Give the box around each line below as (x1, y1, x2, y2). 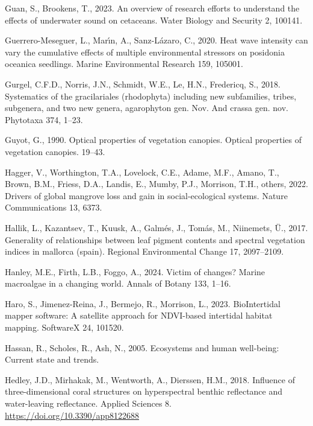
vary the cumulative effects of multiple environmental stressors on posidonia (5, 45, 285, 58)
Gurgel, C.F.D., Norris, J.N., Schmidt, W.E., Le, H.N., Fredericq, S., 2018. (5, 77, 280, 90)
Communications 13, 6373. (5, 201, 102, 214)
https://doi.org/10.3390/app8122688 (5, 409, 139, 421)
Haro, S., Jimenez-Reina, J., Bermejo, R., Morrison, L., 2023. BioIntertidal (5, 297, 280, 310)
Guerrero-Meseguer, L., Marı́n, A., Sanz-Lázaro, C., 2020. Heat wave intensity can (5, 34, 308, 46)
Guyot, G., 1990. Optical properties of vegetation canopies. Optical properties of (5, 133, 302, 146)
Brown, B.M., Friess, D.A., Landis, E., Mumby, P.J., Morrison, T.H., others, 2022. (5, 177, 308, 190)
